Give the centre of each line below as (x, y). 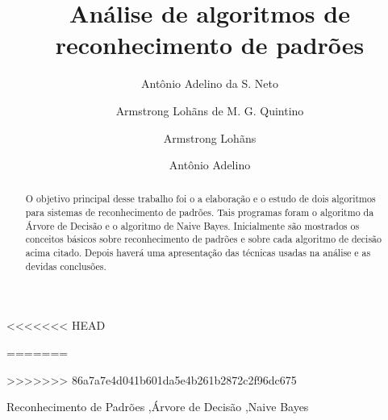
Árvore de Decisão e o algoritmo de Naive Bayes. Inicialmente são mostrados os (192, 225)
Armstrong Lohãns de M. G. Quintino (210, 110)
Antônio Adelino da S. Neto (210, 83)
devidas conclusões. (66, 266)
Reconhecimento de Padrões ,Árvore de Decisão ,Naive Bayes (158, 407)
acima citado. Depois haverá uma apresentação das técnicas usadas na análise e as (198, 253)
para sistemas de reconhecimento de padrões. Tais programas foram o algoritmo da (200, 212)
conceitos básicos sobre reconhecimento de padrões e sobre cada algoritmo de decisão (203, 239)
